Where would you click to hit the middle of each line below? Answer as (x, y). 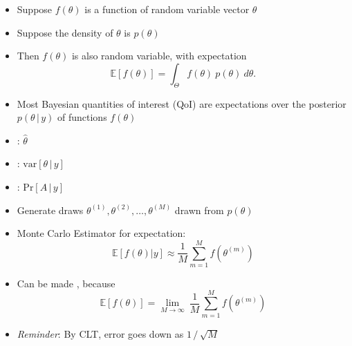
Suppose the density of (65, 32)
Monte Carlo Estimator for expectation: (101, 233)
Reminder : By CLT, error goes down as (100, 333)
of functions (82, 117)
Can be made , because (66, 283)
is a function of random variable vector (167, 9)
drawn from (199, 210)
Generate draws (50, 210)
